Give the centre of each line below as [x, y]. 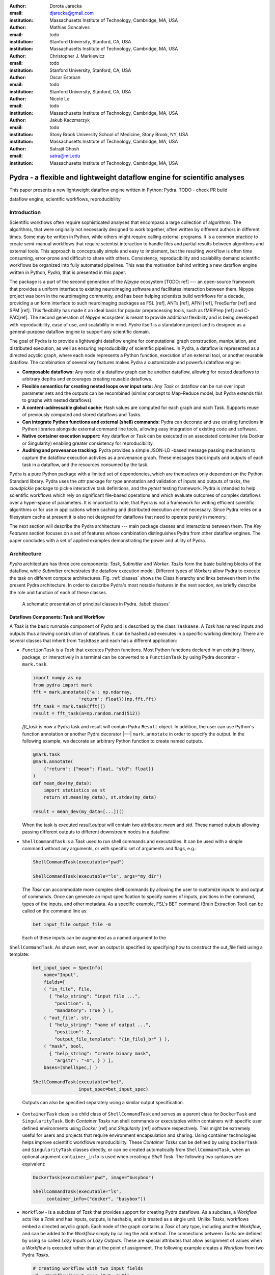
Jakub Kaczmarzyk [70, 120]
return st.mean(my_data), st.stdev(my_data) [100, 797]
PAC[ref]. [19, 317]
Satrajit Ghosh [64, 148]
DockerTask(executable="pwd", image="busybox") [93, 1177]
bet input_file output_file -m [72, 925]
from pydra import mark [63, 685]
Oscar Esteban [65, 77]
